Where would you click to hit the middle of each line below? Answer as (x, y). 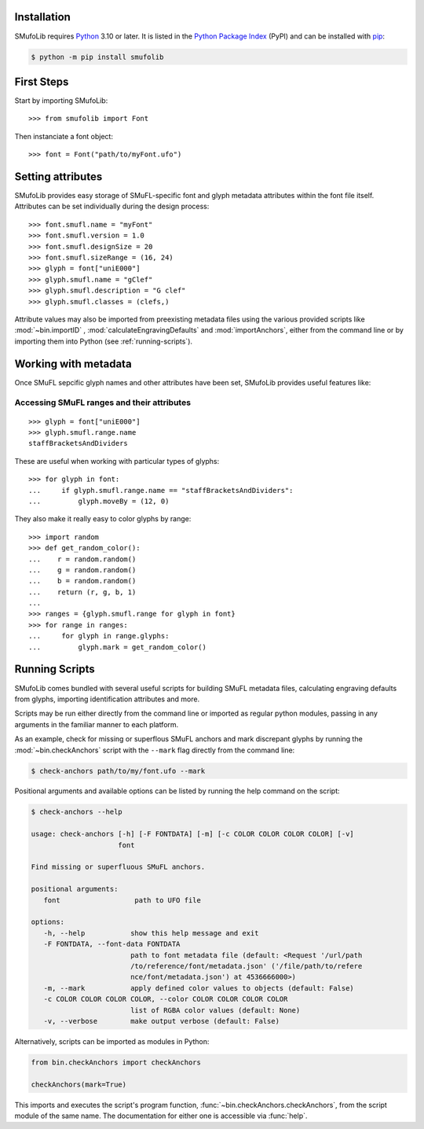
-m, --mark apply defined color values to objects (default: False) (199, 988)
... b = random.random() (82, 581)
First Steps (42, 81)
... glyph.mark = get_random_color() (118, 647)
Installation (42, 17)
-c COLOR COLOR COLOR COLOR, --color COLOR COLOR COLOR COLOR (166, 999)
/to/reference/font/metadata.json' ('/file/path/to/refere (246, 966)
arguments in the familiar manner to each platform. (97, 724)
